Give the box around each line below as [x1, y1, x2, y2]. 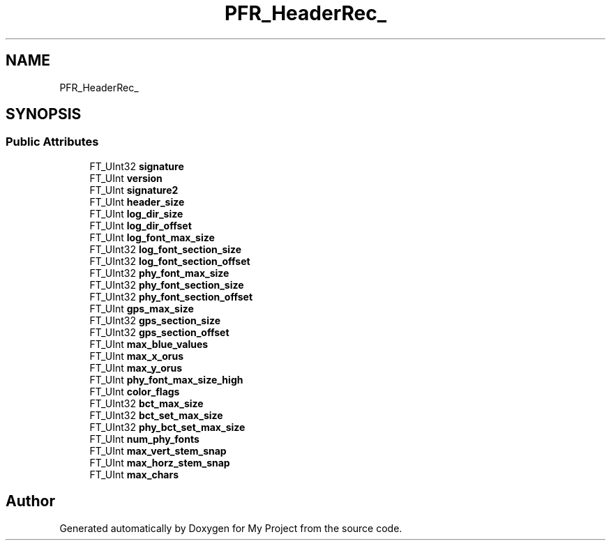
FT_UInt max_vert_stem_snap [89, 444, 227, 457]
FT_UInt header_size [89, 195, 185, 208]
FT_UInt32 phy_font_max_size [89, 266, 229, 279]
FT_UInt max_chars [89, 468, 179, 480]
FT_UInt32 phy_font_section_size [89, 278, 244, 291]
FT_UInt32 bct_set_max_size [89, 409, 223, 421]
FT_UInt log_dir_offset [89, 219, 192, 232]
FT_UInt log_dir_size [89, 207, 183, 220]
